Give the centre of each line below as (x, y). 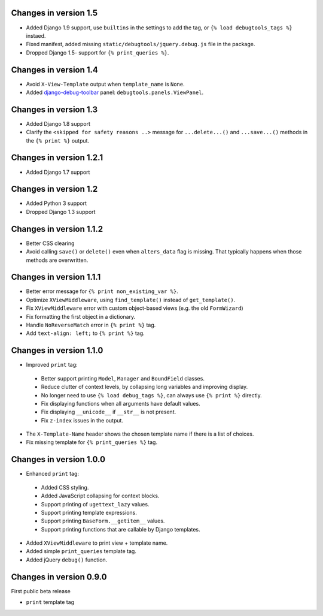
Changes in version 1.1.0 (57, 351)
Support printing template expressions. (89, 512)
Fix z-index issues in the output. (82, 420)
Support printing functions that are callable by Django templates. (121, 529)
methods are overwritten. (57, 260)
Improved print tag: (52, 365)
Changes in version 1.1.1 (56, 277)
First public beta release (41, 591)
